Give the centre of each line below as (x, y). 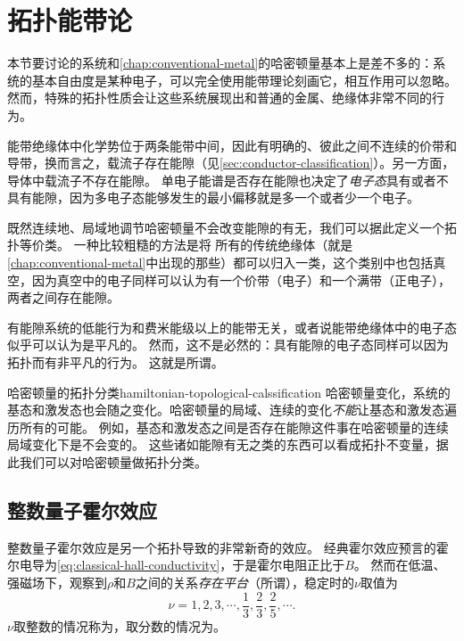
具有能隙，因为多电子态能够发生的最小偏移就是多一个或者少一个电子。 (213, 197)
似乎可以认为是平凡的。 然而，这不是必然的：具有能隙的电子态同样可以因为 (228, 345)
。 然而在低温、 (400, 565)
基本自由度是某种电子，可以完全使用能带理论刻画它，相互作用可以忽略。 (244, 80)
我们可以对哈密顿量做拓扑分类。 (113, 462)
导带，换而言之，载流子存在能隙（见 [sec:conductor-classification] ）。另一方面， (231, 163)
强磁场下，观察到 (57, 582)
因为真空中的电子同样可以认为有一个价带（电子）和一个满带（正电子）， (241, 279)
